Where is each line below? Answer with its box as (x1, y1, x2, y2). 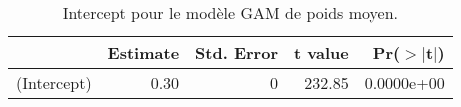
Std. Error (195, 41, 278, 64)
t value (293, 41, 349, 64)
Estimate (107, 41, 180, 64)
